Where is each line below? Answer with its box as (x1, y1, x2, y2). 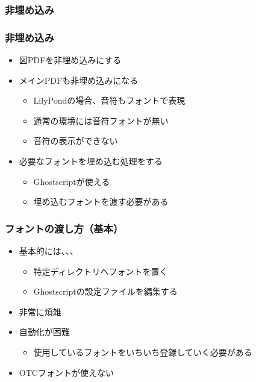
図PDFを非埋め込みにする (19, 54, 122, 66)
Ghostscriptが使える (33, 175, 110, 187)
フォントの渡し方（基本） (5, 221, 123, 236)
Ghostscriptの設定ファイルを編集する (33, 285, 178, 298)
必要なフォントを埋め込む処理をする (19, 155, 163, 168)
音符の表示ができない (33, 134, 118, 147)
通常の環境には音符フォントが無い (33, 114, 169, 127)
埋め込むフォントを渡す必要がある (33, 195, 169, 208)
